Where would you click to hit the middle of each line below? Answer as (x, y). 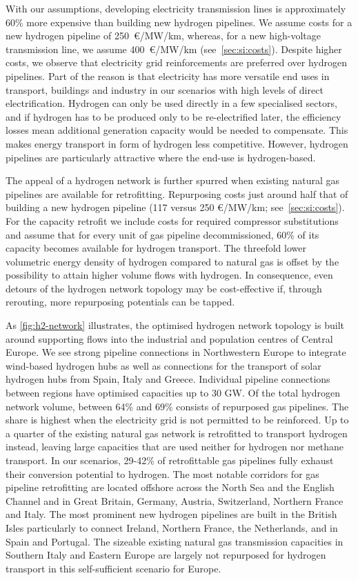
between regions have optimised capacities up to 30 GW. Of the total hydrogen (173, 393)
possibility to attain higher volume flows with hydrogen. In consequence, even (169, 275)
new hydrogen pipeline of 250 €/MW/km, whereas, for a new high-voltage (163, 36)
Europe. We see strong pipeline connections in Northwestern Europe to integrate (176, 352)
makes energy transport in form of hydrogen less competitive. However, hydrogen (177, 143)
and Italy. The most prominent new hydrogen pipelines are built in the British (171, 514)
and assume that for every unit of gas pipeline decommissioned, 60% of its (162, 234)
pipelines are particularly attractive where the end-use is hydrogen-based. (161, 157)
